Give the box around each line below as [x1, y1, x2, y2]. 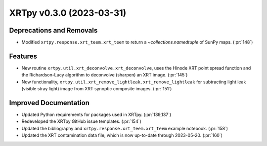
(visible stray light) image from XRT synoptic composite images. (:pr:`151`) [21, 86, 172, 92]
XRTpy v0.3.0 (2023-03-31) [9, 7, 127, 18]
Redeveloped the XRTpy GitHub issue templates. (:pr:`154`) [21, 118, 142, 124]
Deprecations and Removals [9, 26, 98, 35]
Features [9, 52, 37, 60]
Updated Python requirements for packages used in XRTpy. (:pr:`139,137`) [21, 111, 172, 118]
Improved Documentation [9, 99, 90, 107]
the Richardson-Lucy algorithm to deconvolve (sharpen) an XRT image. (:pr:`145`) [21, 72, 188, 78]
